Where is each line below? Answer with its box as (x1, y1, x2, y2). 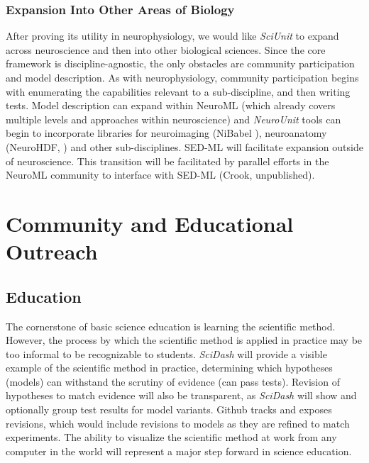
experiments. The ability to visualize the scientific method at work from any (6, 430, 337, 445)
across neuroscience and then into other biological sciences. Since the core (6, 42, 326, 57)
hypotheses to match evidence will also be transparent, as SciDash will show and (6, 388, 357, 403)
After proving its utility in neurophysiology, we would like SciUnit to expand (6, 28, 339, 43)
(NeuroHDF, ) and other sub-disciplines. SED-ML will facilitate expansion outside (6, 139, 363, 154)
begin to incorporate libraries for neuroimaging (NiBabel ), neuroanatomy (6, 125, 327, 140)
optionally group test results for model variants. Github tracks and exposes (6, 402, 332, 417)
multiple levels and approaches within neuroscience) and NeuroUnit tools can (6, 111, 341, 126)
